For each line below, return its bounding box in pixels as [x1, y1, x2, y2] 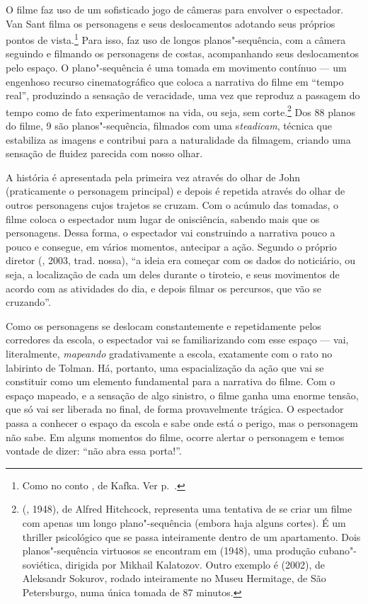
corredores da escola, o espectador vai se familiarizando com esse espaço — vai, [6, 332, 349, 347]
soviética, [22, 557, 62, 571]
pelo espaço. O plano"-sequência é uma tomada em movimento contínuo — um [6, 60, 347, 75]
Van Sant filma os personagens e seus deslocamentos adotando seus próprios [6, 16, 335, 30]
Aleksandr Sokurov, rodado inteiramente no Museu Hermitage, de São [22, 571, 326, 586]
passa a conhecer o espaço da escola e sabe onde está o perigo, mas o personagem [6, 415, 359, 430]
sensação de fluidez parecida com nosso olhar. [6, 146, 203, 161]
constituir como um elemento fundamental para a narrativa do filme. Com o [6, 374, 335, 389]
